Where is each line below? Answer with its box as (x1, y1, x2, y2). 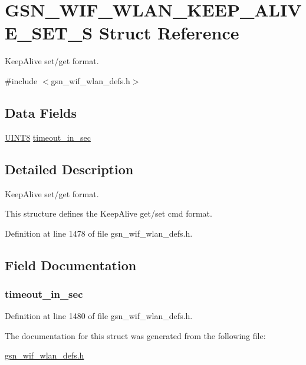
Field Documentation (5, 255, 137, 274)
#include (5, 74, 38, 87)
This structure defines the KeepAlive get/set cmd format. (5, 207, 212, 220)
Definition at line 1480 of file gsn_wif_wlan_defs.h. (5, 310, 193, 322)
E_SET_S (5, 21, 93, 45)
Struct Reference (98, 21, 239, 45)
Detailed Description (5, 160, 134, 178)
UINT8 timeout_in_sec (5, 131, 91, 143)
